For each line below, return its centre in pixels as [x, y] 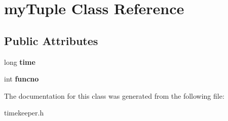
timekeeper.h [24, 113]
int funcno [22, 79]
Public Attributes [51, 40]
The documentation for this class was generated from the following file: [114, 95]
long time [20, 62]
